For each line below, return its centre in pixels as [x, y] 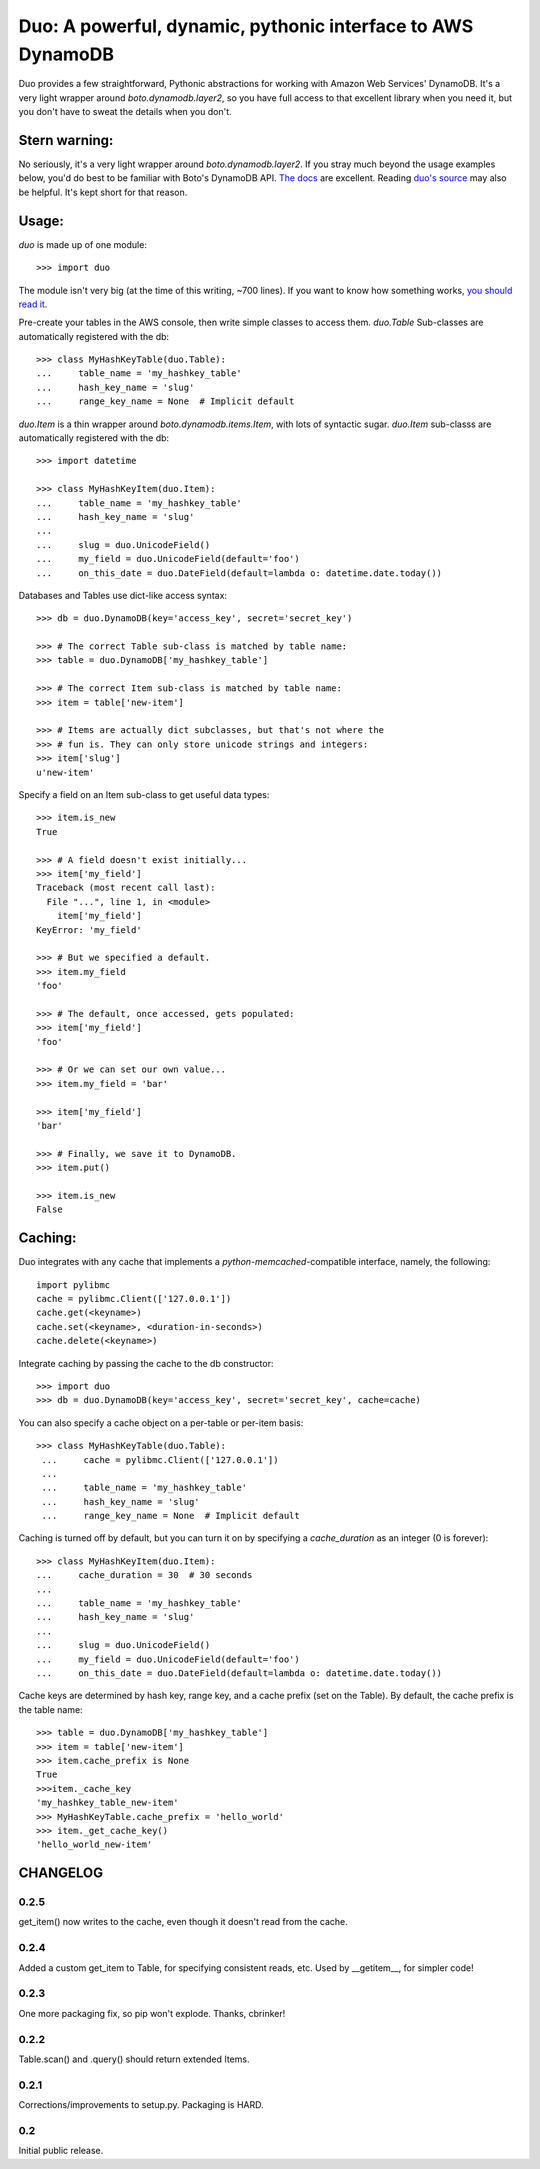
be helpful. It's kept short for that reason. [103, 192]
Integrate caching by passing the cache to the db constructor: [146, 1363]
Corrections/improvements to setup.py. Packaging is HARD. [141, 2105]
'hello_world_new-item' [94, 1844]
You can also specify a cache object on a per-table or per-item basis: [161, 1422]
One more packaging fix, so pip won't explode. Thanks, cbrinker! [152, 2013]
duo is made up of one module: [82, 244]
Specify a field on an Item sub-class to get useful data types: [144, 794]
